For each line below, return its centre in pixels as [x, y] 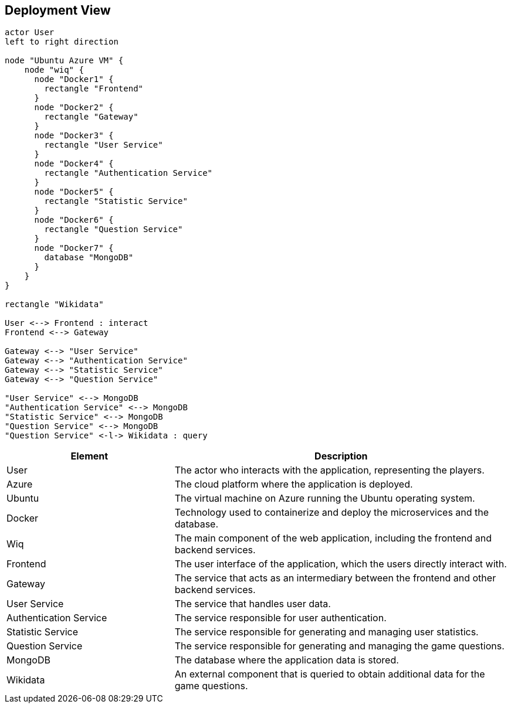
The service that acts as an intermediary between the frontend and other [335, 578]
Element [89, 456]
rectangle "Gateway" [91, 117]
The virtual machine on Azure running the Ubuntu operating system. [325, 498]
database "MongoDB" [89, 258]
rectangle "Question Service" [114, 229]
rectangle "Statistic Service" [116, 201]
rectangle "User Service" [104, 145]
